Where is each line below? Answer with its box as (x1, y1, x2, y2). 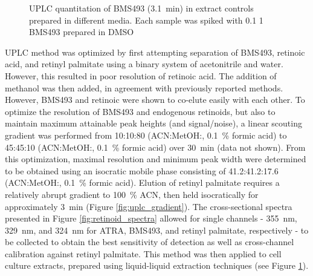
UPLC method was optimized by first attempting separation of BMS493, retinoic (5, 45, 305, 58)
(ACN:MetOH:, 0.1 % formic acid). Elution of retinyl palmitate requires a (5, 176, 280, 189)
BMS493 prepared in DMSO (29, 25, 134, 38)
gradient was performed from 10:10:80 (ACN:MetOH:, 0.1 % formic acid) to (5, 128, 287, 141)
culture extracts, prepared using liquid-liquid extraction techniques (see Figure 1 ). (5, 259, 309, 272)
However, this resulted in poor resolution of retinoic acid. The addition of (5, 69, 277, 82)
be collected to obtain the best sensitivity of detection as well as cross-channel (5, 235, 294, 248)
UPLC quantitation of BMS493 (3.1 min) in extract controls (29, 2, 254, 14)
